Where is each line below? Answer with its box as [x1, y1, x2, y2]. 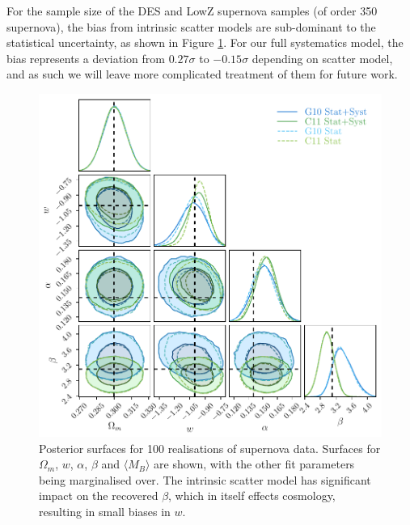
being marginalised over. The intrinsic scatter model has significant [39, 471, 371, 488]
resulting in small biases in [39, 502, 171, 519]
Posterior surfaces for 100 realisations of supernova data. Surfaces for [39, 439, 381, 456]
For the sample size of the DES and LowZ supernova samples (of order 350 [6, 2, 378, 19]
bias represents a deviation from [6, 49, 165, 66]
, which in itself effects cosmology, [168, 487, 336, 504]
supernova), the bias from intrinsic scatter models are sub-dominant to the [6, 18, 376, 35]
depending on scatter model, [251, 49, 393, 66]
